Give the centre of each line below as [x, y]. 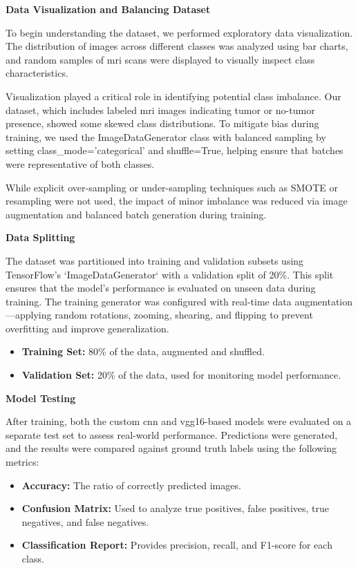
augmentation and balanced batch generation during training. [136, 214]
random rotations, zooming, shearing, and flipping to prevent [184, 315]
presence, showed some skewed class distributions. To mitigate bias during [162, 123]
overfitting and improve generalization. [87, 328]
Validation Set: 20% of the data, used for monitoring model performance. [181, 375]
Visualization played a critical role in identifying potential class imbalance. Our [173, 96]
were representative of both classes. [80, 163]
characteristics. [37, 73]
